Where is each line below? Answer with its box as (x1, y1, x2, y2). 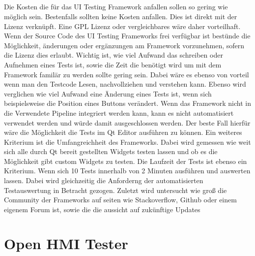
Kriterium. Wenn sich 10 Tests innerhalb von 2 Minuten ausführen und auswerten (4, 165, 251, 176)
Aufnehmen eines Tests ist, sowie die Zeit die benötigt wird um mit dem (4, 59, 222, 69)
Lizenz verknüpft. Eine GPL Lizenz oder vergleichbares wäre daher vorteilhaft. (4, 21, 241, 31)
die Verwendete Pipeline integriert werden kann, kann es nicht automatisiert (4, 107, 234, 118)
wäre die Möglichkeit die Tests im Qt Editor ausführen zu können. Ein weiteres (4, 127, 242, 137)
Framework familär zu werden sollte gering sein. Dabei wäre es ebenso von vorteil (4, 69, 249, 79)
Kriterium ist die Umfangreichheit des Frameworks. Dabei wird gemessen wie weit (4, 136, 251, 147)
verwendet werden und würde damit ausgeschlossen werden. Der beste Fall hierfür (4, 117, 251, 128)
